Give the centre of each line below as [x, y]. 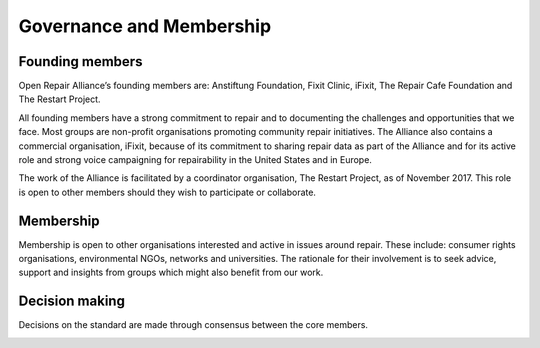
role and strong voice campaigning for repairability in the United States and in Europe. [195, 160]
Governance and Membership [145, 26]
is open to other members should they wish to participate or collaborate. [167, 192]
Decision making [71, 301]
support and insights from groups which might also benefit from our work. [171, 272]
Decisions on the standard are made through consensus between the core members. [193, 325]
